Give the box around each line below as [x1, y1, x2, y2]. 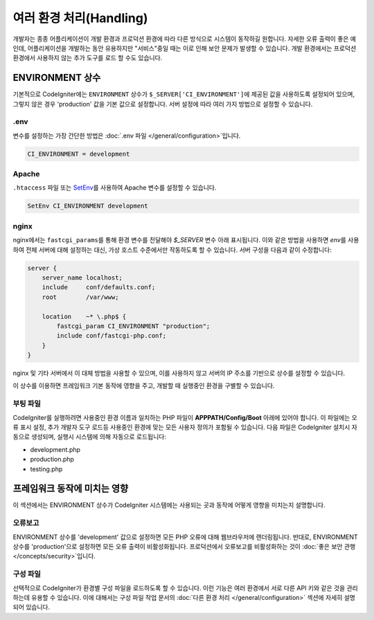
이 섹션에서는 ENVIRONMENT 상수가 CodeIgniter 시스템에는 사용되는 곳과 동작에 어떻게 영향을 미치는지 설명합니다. [12, 501, 326, 509]
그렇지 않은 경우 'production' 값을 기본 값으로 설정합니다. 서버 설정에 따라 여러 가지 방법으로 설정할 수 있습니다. [12, 100, 313, 108]
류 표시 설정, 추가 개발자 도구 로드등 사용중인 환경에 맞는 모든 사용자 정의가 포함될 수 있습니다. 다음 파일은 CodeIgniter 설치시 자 [12, 423, 358, 431]
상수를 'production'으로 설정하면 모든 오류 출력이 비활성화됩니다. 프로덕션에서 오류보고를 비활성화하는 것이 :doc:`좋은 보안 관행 [12, 542, 356, 550]
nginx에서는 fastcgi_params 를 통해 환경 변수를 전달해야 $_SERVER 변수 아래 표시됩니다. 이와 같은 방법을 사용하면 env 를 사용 [12, 236, 359, 244]
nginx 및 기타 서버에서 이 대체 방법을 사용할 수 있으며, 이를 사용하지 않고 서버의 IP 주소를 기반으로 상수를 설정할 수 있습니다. [12, 369, 346, 377]
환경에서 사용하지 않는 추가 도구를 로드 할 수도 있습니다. [12, 54, 163, 62]
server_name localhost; [42, 273, 123, 282]
